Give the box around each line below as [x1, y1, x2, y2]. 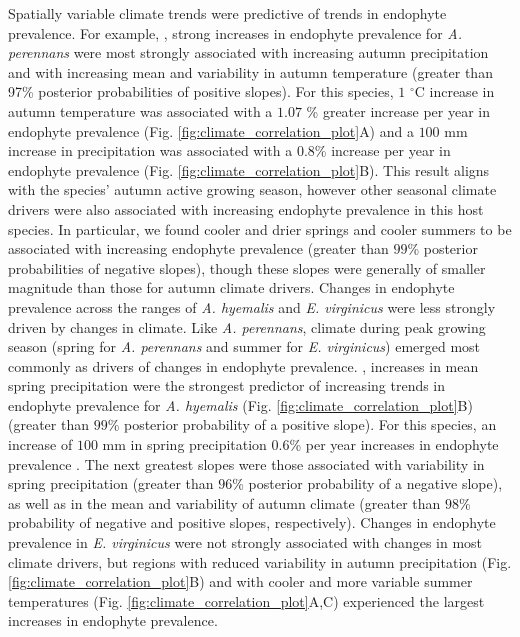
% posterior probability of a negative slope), [232, 473, 503, 494]
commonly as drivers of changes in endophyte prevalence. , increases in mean [8, 355, 479, 376]
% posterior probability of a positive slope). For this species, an [107, 414, 497, 435]
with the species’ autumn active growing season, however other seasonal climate [8, 179, 497, 200]
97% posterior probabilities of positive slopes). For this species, [8, 81, 394, 102]
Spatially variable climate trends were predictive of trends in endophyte [8, 3, 447, 23]
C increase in [414, 81, 495, 102]
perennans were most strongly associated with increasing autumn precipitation [8, 42, 489, 63]
